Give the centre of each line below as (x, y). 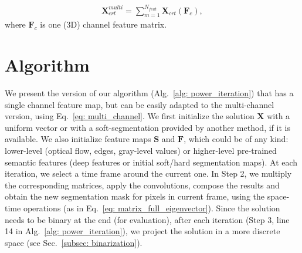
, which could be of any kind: (236, 139)
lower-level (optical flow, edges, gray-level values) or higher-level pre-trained (141, 151)
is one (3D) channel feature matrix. (104, 24)
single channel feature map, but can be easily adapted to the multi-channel (140, 104)
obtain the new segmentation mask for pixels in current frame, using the (135, 196)
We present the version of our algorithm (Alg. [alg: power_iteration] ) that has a (149, 93)
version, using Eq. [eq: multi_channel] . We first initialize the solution (130, 116)
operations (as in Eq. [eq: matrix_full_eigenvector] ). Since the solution (152, 208)
